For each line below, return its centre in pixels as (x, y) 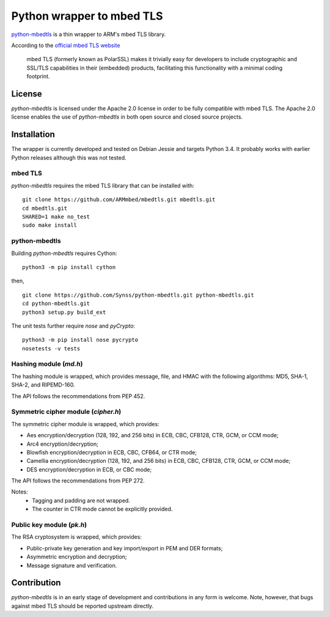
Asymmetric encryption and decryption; (77, 557)
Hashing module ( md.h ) (47, 364)
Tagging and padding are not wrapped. (81, 500)
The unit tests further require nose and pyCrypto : (73, 326)
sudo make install (50, 225)
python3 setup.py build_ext (64, 312)
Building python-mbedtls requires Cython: (64, 253)
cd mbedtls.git (45, 208)
